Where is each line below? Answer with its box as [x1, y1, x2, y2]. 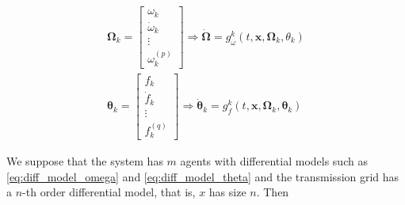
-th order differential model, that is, [22, 184, 196, 200]
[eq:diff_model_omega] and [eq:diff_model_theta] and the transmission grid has [6, 168, 399, 184]
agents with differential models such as [180, 153, 368, 169]
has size [208, 184, 246, 200]
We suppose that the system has [6, 153, 163, 169]
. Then [256, 184, 289, 200]
